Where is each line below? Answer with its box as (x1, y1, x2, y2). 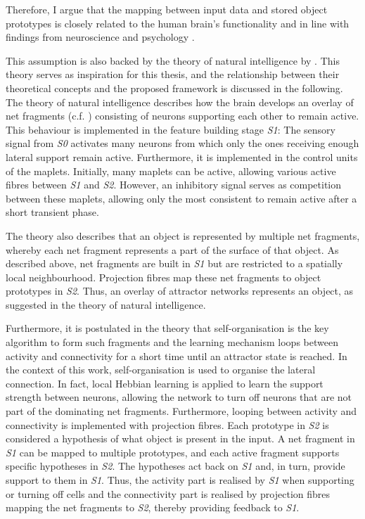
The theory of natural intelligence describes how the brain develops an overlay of (6, 94, 354, 109)
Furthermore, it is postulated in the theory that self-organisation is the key (6, 321, 329, 335)
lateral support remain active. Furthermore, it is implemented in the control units (6, 149, 358, 164)
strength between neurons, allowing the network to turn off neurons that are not (6, 390, 352, 404)
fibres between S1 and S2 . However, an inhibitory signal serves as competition (6, 177, 342, 192)
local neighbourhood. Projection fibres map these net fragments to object (6, 269, 321, 284)
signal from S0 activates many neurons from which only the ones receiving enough (6, 136, 359, 150)
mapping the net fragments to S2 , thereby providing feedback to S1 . (6, 500, 300, 515)
